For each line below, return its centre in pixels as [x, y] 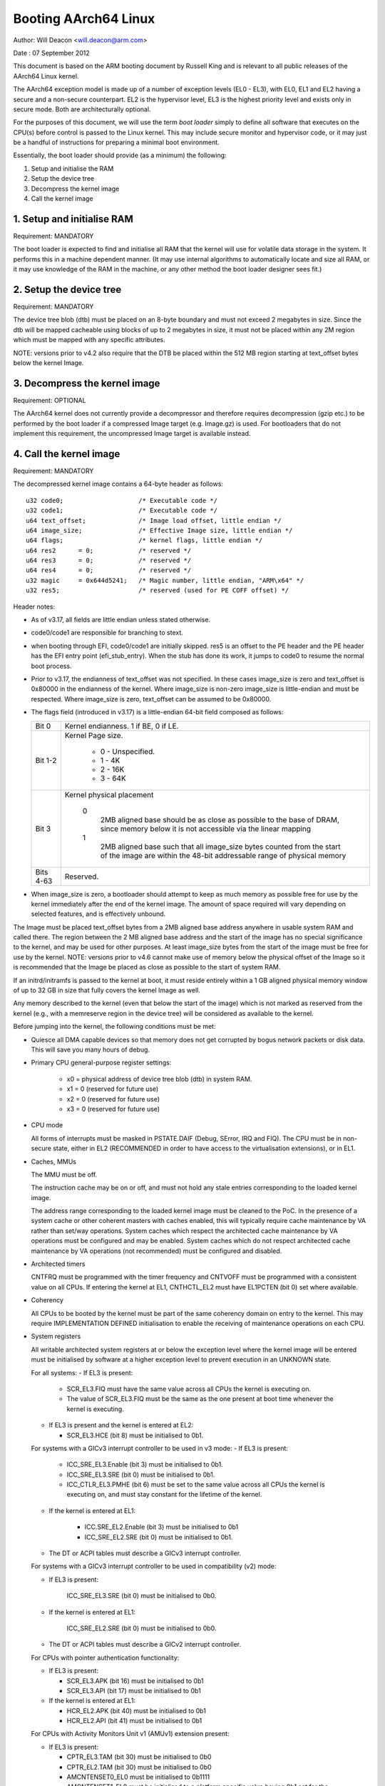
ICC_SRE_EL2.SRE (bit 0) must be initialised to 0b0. [142, 1628]
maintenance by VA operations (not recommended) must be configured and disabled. [156, 1251]
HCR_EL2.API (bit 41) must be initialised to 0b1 [134, 1721]
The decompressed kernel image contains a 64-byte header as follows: [118, 484]
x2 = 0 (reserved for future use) [113, 1099]
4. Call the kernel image [67, 454]
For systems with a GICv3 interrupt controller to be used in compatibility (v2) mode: [154, 1566]
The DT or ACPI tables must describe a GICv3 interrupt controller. [145, 1553]
